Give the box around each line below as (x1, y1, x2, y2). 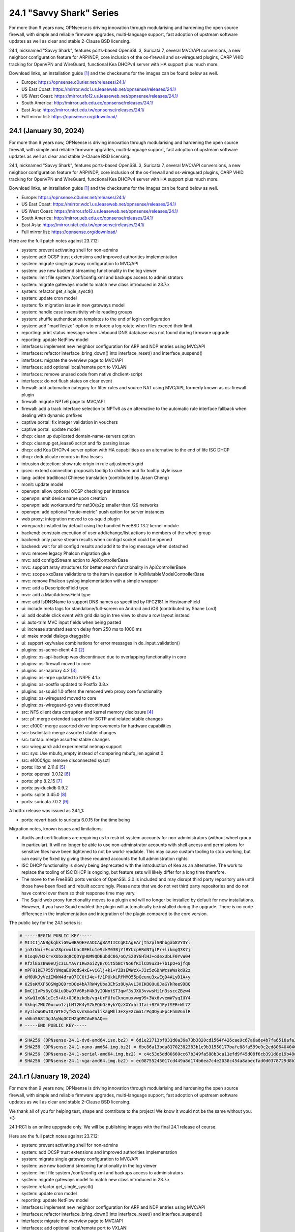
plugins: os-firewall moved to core (21, 661, 91, 667)
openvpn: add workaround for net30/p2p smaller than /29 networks (21, 502, 159, 508)
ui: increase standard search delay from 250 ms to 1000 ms (21, 626, 142, 632)
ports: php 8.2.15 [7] (21, 778, 62, 784)
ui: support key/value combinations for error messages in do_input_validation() (21, 640, 180, 646)
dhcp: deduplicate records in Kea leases (21, 454, 103, 460)
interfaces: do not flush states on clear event (21, 378, 113, 384)
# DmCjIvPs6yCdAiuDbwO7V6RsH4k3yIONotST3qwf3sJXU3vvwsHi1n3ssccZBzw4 (19, 988, 191, 994)
